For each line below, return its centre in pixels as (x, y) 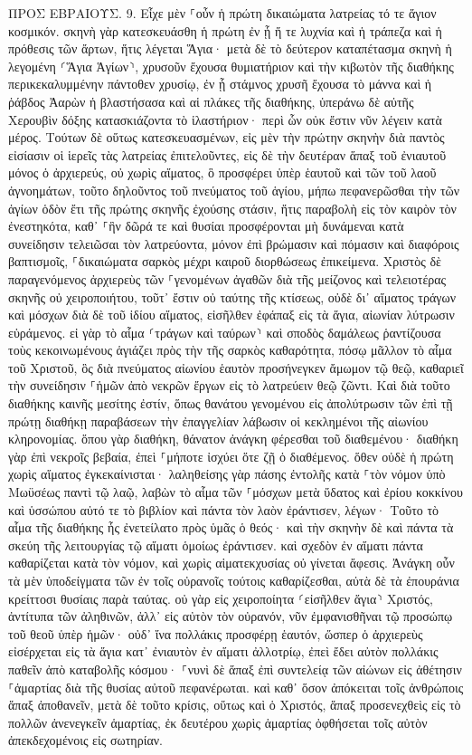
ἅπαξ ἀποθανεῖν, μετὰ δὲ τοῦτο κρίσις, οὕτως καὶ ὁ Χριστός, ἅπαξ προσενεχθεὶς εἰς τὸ (235, 705)
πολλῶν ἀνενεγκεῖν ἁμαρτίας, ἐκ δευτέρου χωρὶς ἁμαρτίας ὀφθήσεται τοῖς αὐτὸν (218, 722)
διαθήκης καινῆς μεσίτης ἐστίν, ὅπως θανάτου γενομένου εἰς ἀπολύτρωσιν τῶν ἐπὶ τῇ (231, 403)
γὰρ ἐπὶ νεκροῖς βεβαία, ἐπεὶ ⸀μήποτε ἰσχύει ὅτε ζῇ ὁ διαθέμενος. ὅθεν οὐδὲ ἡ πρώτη (231, 456)
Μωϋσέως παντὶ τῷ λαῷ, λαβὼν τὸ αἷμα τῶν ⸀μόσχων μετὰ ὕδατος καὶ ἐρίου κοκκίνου (236, 492)
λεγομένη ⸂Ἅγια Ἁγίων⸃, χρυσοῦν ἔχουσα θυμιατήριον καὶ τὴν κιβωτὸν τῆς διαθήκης (231, 66)
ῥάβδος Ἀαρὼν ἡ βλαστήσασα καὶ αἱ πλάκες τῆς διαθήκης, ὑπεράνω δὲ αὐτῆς (211, 101)
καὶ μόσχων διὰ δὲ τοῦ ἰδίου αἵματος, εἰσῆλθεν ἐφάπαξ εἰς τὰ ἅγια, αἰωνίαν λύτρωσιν (231, 315)
